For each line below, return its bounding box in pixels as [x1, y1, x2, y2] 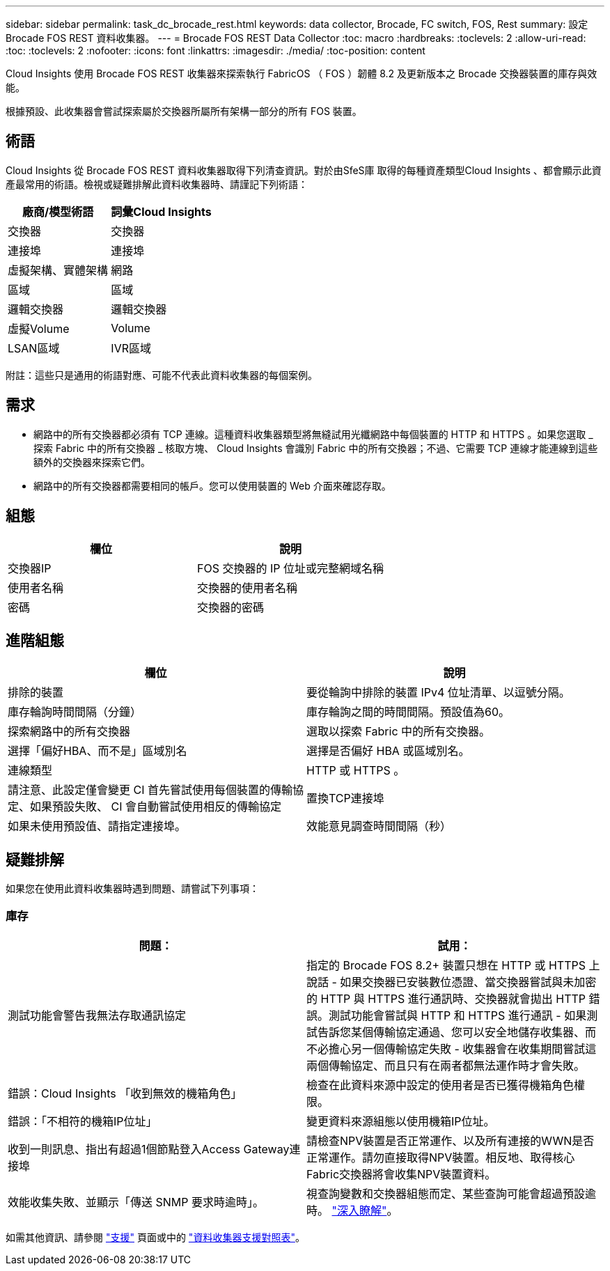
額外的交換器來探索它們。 [33, 455, 150, 468]
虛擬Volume [8, 321, 70, 336]
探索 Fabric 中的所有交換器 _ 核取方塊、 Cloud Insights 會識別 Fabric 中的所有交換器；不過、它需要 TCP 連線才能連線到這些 [33, 442, 598, 454]
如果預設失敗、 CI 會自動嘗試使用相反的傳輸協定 [30, 800, 281, 814]
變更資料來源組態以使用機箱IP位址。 [306, 1114, 495, 1128]
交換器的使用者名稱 [196, 580, 297, 595]
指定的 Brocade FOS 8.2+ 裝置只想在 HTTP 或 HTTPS [306, 958, 586, 972]
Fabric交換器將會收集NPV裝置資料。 [306, 1167, 496, 1181]
